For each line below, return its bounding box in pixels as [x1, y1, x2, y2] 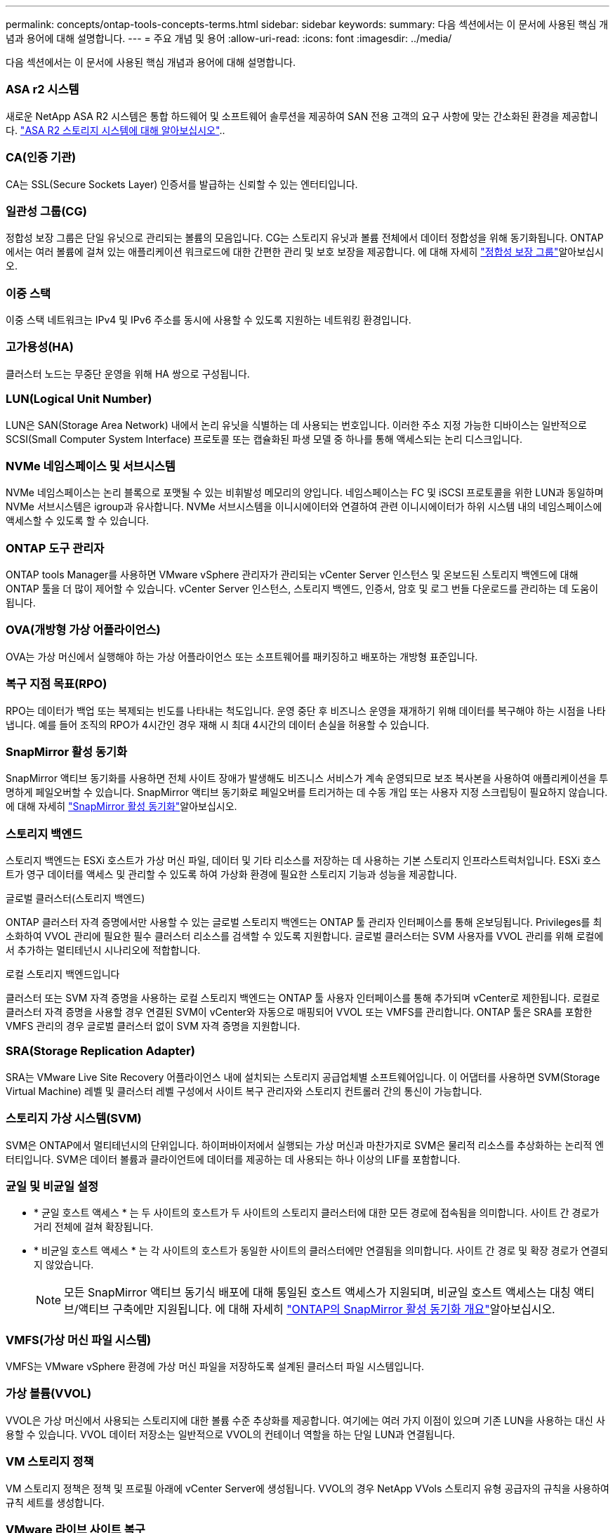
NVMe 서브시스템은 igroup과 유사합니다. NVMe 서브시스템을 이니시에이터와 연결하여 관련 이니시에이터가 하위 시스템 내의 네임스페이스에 [6, 500, 602, 513]
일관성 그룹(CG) [6, 204, 87, 218]
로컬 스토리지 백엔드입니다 [6, 968, 120, 980]
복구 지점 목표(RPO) [6, 677, 107, 691]
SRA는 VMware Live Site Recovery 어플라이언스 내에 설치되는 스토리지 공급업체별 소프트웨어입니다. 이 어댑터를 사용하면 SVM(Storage [6, 1070, 600, 1083]
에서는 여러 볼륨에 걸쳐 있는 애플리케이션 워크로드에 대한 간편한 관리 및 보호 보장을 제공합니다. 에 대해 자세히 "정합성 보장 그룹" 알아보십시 [6, 246, 604, 258]
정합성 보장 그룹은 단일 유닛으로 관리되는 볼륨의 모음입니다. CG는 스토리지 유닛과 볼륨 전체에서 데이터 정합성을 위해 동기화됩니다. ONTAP [6, 232, 604, 244]
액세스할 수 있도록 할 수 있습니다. [6, 515, 150, 527]
